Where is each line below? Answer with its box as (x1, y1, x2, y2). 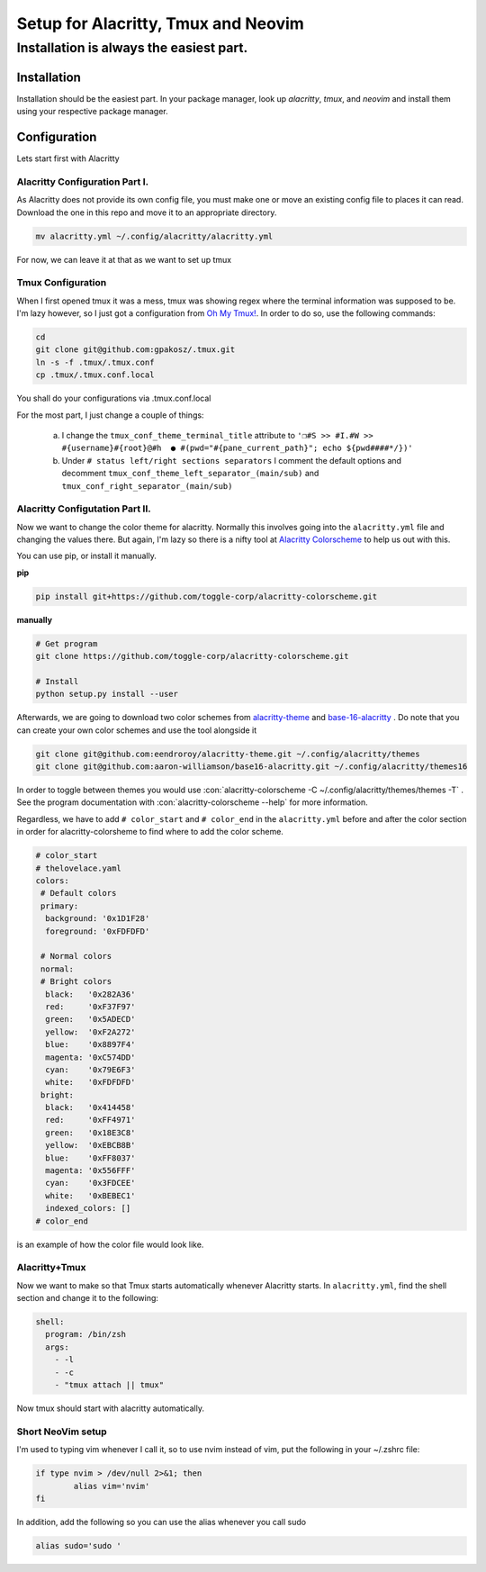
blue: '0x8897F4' (45, 1040, 136, 1050)
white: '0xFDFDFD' (45, 1077, 136, 1088)
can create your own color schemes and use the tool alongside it (16, 725, 257, 736)
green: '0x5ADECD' (45, 1014, 136, 1025)
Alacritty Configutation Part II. (16, 502, 152, 515)
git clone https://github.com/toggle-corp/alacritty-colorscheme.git (35, 651, 349, 662)
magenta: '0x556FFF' (45, 1166, 136, 1176)
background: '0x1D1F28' (45, 914, 150, 924)
